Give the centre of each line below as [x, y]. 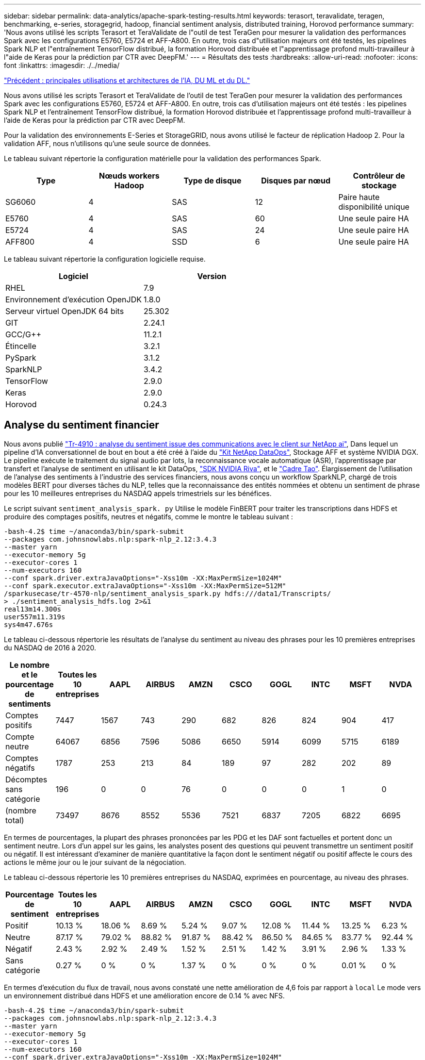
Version [212, 276]
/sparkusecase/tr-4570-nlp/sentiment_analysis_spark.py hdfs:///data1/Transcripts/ [168, 593]
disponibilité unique [374, 207]
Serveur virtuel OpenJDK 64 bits [65, 311]
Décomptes [26, 779]
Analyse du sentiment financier [82, 425]
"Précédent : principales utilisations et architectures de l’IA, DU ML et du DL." [127, 80]
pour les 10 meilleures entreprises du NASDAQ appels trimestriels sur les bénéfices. [138, 493]
